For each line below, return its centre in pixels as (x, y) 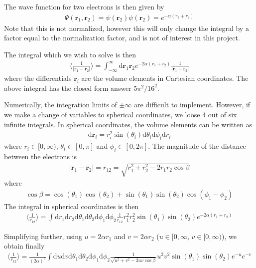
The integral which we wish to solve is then (70, 54)
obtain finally (24, 246)
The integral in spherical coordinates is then (71, 206)
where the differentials (38, 78)
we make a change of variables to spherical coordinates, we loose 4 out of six (121, 115)
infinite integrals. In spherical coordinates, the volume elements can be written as (128, 124)
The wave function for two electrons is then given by (84, 6)
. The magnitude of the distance (197, 146)
